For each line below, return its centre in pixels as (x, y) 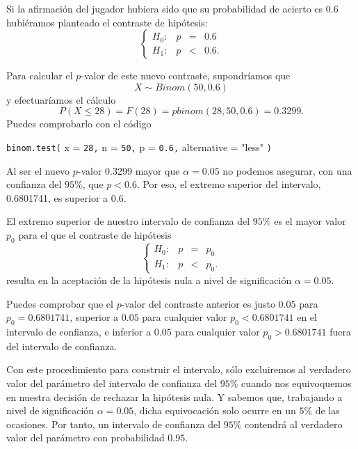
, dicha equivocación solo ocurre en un (215, 410)
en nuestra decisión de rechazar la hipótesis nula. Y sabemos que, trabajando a (174, 396)
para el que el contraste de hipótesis (95, 235)
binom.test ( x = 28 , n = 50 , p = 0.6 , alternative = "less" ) (139, 147)
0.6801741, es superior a (57, 197)
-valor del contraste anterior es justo (198, 303)
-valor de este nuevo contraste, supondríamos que (186, 76)
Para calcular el (40, 76)
